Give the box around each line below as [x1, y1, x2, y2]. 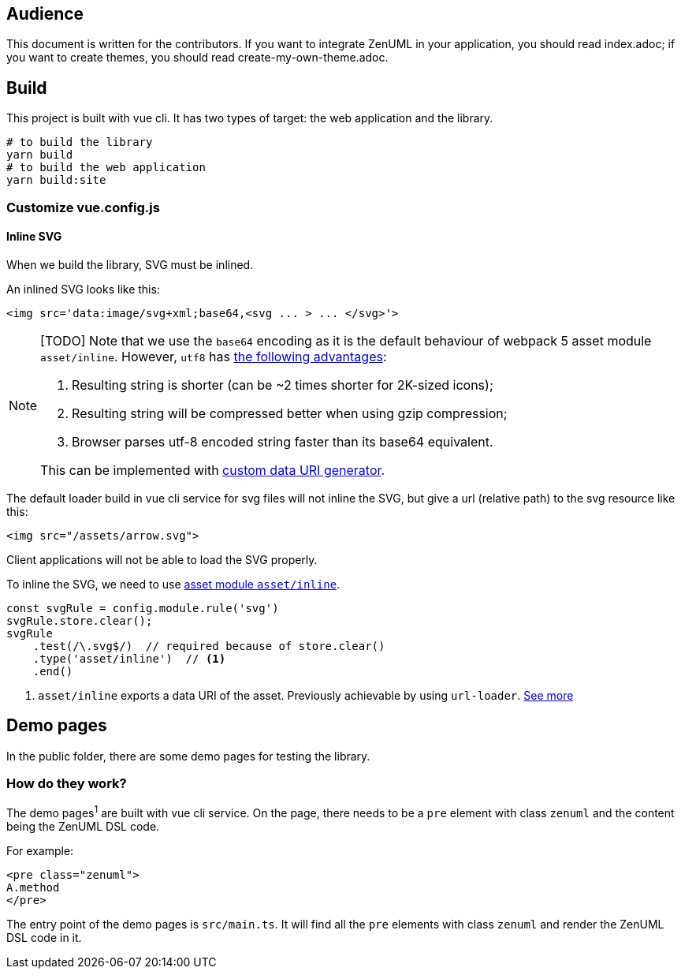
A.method [6, 881, 60, 895]
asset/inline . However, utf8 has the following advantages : [40, 348, 387, 364]
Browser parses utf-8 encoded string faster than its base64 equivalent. [72, 433, 493, 450]
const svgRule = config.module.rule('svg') [6, 601, 279, 615]
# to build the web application [6, 161, 206, 174]
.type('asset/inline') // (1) [32, 652, 226, 665]
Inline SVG [6, 230, 62, 244]
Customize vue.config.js [6, 199, 160, 215]
